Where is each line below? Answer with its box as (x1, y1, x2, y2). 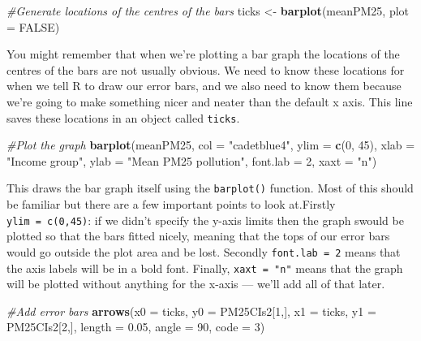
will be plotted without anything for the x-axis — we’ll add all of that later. (6, 275, 385, 292)
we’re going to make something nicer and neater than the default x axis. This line (6, 93, 413, 110)
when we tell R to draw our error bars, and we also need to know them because (6, 77, 402, 94)
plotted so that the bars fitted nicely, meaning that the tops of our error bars (6, 227, 390, 244)
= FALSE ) (6, 18, 60, 35)
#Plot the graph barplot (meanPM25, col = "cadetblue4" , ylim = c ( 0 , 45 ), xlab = (6, 136, 415, 153)
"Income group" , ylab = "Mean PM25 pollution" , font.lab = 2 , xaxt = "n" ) (6, 152, 377, 169)
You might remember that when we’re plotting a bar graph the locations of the (6, 45, 400, 63)
